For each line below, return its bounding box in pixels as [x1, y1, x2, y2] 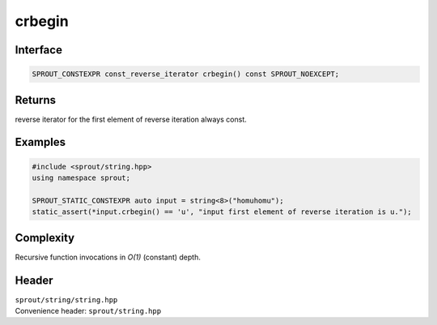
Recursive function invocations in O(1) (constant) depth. [15, 252, 202, 262]
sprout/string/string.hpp [15, 295, 118, 304]
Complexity [15, 231, 75, 245]
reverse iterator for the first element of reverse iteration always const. [15, 114, 247, 124]
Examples [15, 135, 66, 149]
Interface [15, 43, 62, 57]
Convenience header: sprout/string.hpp [15, 306, 162, 316]
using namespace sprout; [32, 173, 131, 182]
